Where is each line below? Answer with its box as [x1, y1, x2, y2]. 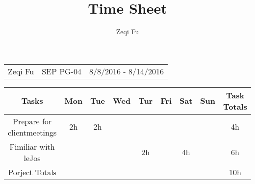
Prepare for [13, 115, 52, 127]
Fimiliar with [9, 140, 55, 152]
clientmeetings [8, 126, 57, 138]
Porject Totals [8, 166, 56, 178]
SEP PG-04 [42, 65, 81, 77]
